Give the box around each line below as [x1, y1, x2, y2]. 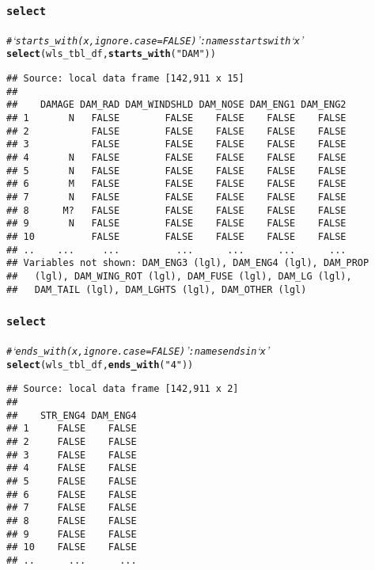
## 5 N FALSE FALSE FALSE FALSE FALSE [6, 165, 347, 177]
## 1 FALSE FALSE [6, 423, 137, 435]
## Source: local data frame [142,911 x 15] [6, 73, 244, 85]
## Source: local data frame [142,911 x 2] [6, 383, 239, 395]
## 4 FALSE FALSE [6, 462, 137, 474]
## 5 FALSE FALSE [6, 475, 137, 487]
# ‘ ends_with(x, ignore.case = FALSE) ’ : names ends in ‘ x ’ [6, 342, 270, 359]
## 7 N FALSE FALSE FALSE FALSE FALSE [6, 192, 347, 203]
